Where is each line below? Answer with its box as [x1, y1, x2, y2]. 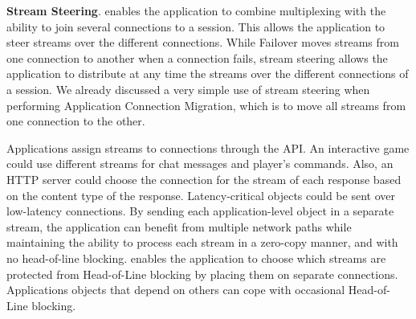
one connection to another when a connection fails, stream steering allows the [6, 49, 388, 66]
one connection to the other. [6, 112, 145, 129]
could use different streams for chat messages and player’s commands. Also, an [6, 155, 394, 172]
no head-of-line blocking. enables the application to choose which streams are [6, 249, 386, 266]
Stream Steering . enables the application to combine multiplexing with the [6, 2, 386, 18]
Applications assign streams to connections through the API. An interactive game [6, 139, 410, 156]
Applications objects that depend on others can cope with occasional [6, 281, 345, 298]
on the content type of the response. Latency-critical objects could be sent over [6, 186, 395, 203]
